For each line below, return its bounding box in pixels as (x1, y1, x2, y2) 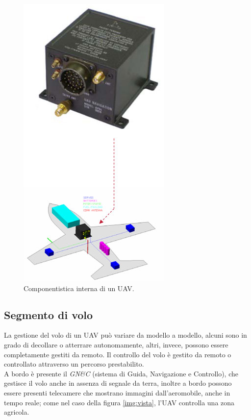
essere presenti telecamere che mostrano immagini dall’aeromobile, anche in (4, 387, 230, 397)
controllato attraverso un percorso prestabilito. (4, 359, 144, 369)
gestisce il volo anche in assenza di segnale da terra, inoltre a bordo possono (4, 378, 232, 388)
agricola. (4, 407, 29, 417)
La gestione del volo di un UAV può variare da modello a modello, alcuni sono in (4, 330, 247, 340)
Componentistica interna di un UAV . (24, 283, 134, 293)
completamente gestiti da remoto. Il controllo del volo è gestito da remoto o (4, 349, 231, 359)
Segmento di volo (4, 307, 93, 322)
